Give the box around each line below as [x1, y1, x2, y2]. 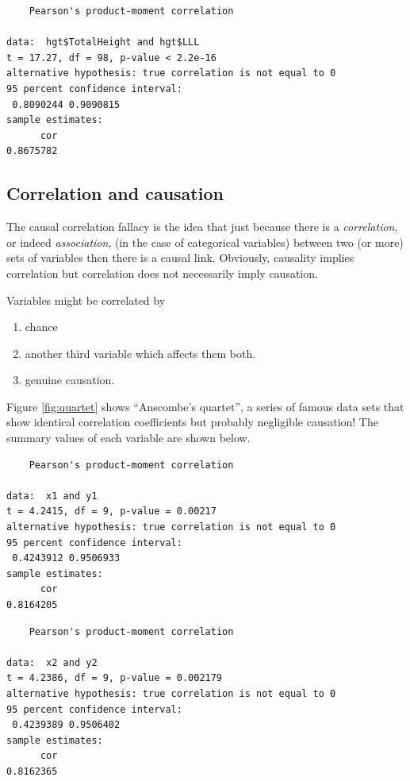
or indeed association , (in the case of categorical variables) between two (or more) [6, 233, 404, 250]
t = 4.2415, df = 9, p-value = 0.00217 [6, 506, 216, 517]
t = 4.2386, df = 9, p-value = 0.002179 [6, 672, 223, 684]
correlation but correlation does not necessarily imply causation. [6, 264, 318, 281]
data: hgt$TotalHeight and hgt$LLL [6, 37, 200, 48]
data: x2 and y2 [6, 656, 98, 668]
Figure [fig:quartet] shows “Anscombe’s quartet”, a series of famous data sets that [6, 398, 404, 414]
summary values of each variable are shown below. [6, 429, 251, 446]
